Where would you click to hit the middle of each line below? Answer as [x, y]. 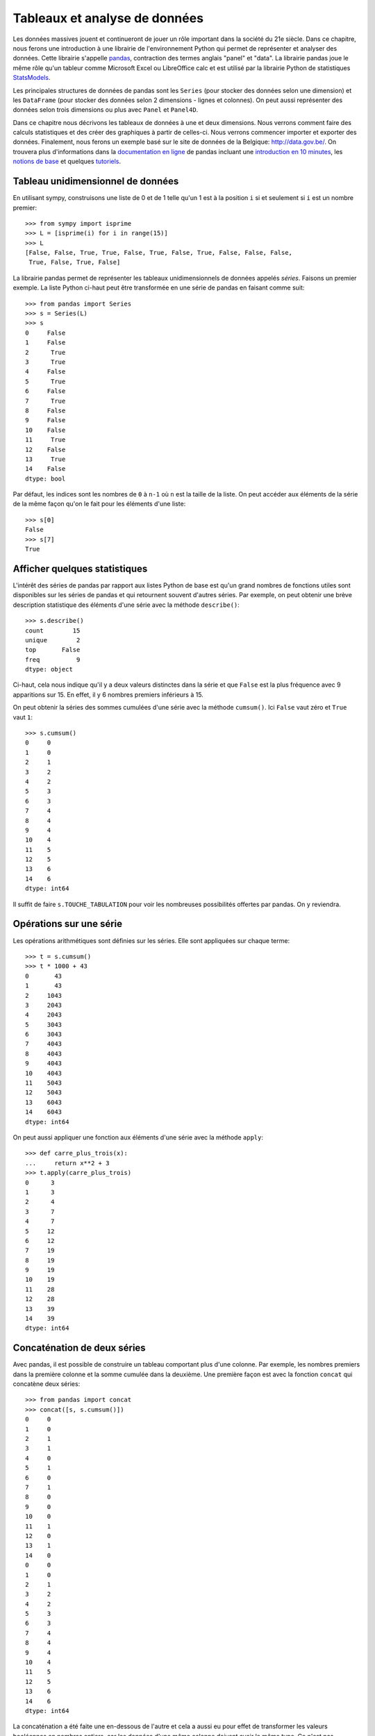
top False [53, 650]
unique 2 [53, 640]
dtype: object [49, 669]
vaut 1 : [23, 717]
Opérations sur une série [68, 924]
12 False [45, 449]
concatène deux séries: [47, 1384]
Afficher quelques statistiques [80, 568]
